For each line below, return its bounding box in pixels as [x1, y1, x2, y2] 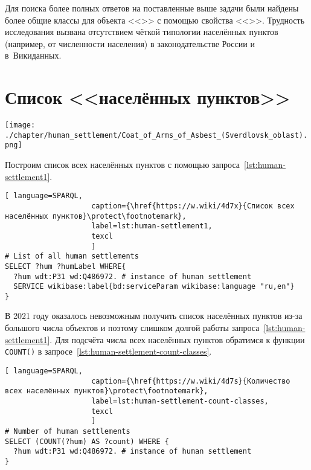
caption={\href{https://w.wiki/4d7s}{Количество [91, 376, 290, 385]
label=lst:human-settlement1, [91, 222, 213, 231]
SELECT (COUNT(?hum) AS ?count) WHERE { [5, 437, 170, 446]
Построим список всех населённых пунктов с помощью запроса [5, 158, 240, 171]
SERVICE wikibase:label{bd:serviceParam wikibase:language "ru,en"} [13, 282, 295, 291]
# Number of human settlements [5, 427, 130, 436]
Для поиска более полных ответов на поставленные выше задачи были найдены [5, 2, 299, 14]
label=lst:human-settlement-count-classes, [91, 396, 269, 405]
